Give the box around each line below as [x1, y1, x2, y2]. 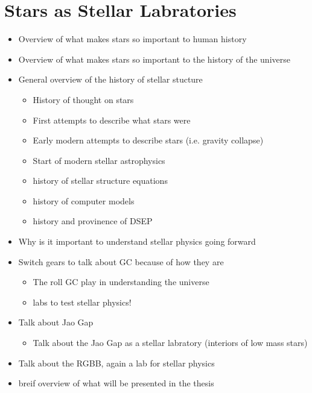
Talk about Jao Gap [18, 316, 94, 329]
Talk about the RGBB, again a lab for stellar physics [18, 356, 215, 369]
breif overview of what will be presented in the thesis [18, 377, 214, 389]
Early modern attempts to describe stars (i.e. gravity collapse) [33, 134, 264, 146]
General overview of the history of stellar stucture [18, 73, 203, 86]
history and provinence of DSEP [33, 215, 153, 227]
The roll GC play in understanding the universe [33, 275, 209, 288]
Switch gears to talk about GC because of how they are [18, 255, 224, 268]
